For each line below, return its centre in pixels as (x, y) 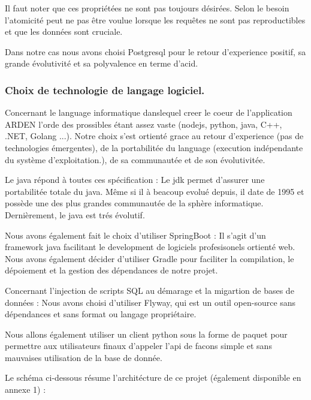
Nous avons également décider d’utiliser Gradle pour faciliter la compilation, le (150, 258)
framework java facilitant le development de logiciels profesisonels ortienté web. (150, 247)
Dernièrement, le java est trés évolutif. (75, 214)
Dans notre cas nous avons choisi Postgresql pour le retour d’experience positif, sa (155, 51)
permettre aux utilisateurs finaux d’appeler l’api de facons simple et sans (138, 346)
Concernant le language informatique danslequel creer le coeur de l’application (149, 112)
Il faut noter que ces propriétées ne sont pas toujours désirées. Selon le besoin (147, 8)
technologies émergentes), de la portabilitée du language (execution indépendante (154, 147)
